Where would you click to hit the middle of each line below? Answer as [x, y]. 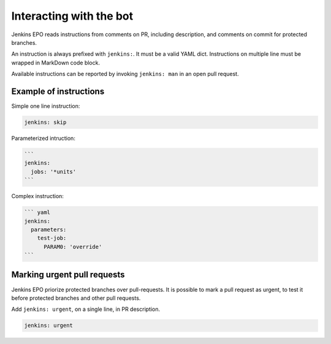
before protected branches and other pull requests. [76, 298]
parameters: [49, 229]
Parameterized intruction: [44, 138]
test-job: [52, 238]
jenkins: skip [45, 122]
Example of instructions [58, 91]
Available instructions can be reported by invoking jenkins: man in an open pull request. [125, 74]
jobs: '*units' [54, 171]
